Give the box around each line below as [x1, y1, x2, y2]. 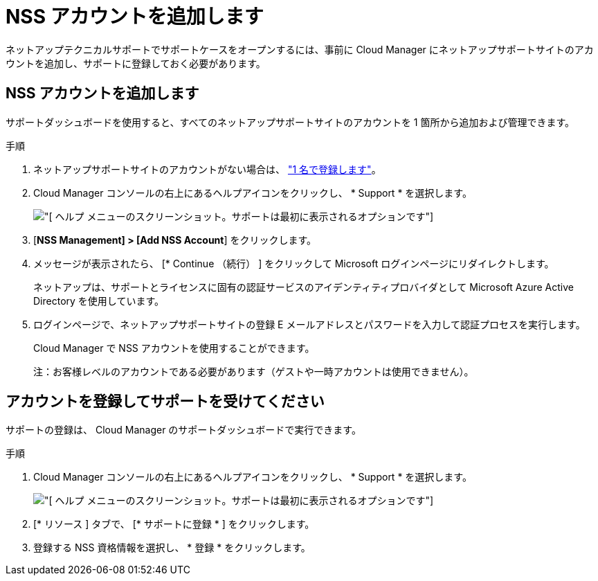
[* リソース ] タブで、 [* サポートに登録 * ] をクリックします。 [33, 518, 315, 530]
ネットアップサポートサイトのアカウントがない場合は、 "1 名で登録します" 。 [33, 163, 381, 175]
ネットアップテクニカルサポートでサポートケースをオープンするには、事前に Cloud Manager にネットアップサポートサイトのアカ [6, 43, 594, 55]
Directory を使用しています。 [33, 294, 165, 307]
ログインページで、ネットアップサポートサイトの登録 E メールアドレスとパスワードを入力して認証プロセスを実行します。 [33, 318, 586, 330]
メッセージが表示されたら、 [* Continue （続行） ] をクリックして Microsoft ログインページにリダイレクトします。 [33, 257, 554, 269]
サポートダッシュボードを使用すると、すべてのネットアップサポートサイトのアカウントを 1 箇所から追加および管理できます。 [6, 116, 575, 128]
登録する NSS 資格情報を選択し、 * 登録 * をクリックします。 [33, 542, 311, 554]
